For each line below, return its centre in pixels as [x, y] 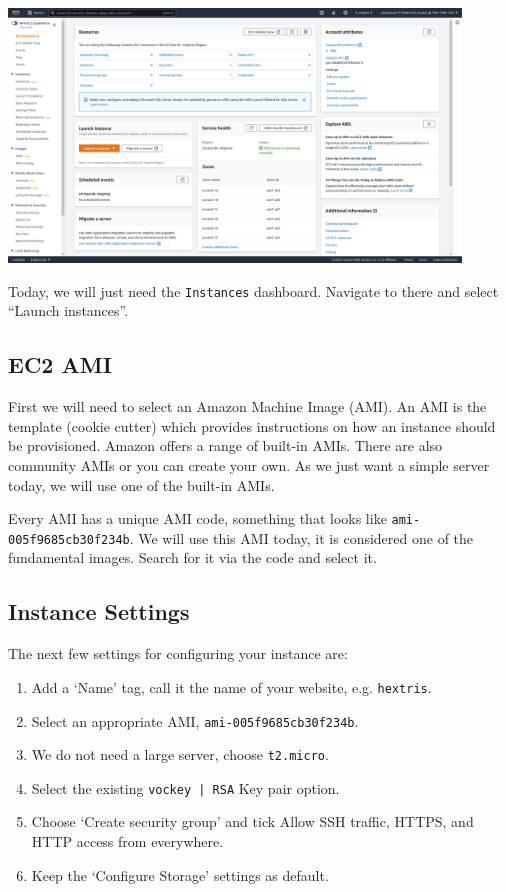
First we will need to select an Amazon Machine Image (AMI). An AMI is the [247, 406]
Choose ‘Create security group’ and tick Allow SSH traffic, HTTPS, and [252, 821]
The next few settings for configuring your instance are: [178, 653]
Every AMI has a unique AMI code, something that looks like [197, 518]
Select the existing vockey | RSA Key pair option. [185, 787]
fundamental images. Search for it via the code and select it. [192, 557]
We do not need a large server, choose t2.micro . [180, 754]
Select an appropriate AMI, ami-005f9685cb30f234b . [195, 720]
